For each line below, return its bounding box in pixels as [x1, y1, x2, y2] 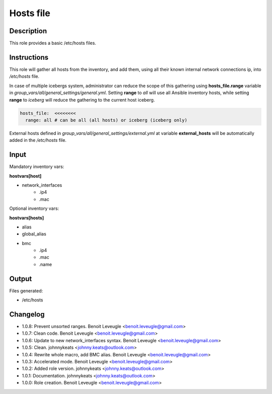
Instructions [9, 53, 49, 61]
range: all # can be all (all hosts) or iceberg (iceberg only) [25, 117, 187, 123]
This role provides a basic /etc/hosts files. [9, 40, 97, 46]
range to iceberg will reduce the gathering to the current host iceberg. [9, 97, 155, 103]
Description [9, 27, 47, 35]
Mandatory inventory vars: [9, 164, 64, 170]
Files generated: [9, 287, 43, 294]
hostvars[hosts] [9, 214, 44, 221]
